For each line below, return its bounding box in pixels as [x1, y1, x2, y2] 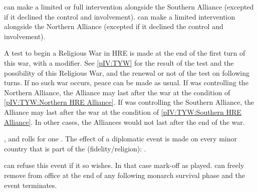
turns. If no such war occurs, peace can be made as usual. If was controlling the [4, 77, 248, 88]
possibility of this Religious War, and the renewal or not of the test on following [4, 67, 249, 78]
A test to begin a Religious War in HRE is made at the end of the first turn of [4, 48, 245, 58]
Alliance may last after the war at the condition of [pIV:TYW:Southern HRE [4, 106, 241, 117]
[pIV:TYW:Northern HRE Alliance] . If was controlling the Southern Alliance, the [4, 97, 254, 107]
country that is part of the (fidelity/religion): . [4, 143, 146, 153]
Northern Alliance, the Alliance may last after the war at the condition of [4, 87, 230, 97]
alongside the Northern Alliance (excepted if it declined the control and [4, 21, 223, 32]
